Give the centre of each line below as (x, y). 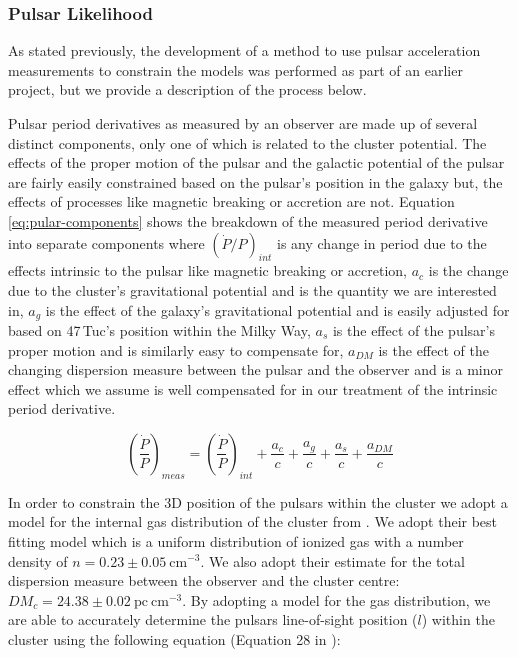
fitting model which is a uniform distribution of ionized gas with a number (236, 540)
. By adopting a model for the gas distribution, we (336, 599)
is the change (468, 270)
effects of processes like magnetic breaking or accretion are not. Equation (231, 201)
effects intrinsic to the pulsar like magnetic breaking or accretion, (208, 270)
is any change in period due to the (382, 242)
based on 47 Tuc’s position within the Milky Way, (159, 330)
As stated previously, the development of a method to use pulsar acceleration (244, 50)
